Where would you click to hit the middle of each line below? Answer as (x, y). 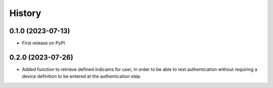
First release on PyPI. (44, 43)
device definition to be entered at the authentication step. (82, 76)
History (25, 13)
